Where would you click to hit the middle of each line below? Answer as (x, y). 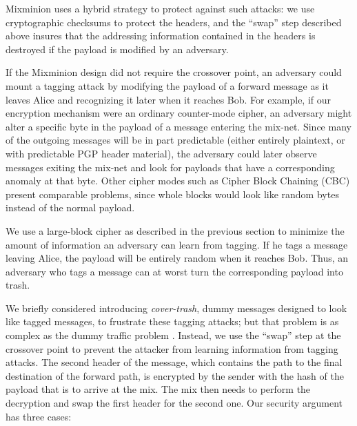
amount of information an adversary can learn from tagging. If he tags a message (177, 244)
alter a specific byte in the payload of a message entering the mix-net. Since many (178, 126)
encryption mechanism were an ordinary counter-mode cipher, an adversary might (179, 113)
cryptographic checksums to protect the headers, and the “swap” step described (174, 22)
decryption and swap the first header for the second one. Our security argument (174, 403)
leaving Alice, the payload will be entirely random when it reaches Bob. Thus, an (177, 258)
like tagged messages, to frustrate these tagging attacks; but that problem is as (172, 321)
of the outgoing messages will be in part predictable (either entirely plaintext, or (175, 140)
